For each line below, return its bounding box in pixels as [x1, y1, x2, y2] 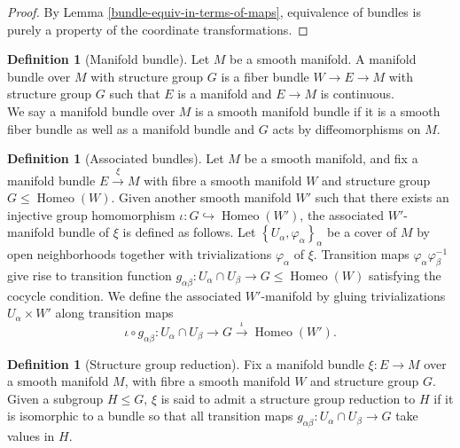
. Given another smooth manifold [111, 188, 292, 207]
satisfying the [368, 265, 441, 284]
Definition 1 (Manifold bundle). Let [7, 50, 210, 68]
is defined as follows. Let [122, 223, 256, 241]
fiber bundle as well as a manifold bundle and [7, 119, 255, 138]
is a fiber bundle [221, 67, 309, 85]
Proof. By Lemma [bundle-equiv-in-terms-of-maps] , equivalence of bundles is [7, 3, 421, 20]
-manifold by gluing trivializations [261, 286, 446, 304]
